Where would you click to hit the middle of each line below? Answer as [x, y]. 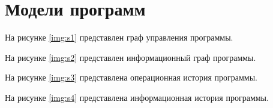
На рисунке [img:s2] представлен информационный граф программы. [130, 57]
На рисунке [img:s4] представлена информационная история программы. [137, 97]
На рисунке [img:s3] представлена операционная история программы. [131, 77]
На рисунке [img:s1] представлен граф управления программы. [119, 37]
